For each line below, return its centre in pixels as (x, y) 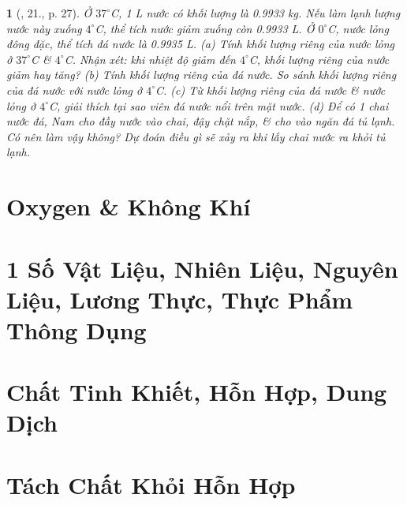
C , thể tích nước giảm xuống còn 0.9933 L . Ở (205, 28)
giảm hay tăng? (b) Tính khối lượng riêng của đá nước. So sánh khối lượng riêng (202, 75)
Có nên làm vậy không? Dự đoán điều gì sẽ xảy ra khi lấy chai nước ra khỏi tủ (196, 136)
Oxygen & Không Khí (129, 206)
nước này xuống (44, 28)
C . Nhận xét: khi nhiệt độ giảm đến (150, 59)
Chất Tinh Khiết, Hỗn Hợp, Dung (197, 392)
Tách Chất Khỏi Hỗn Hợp (151, 484)
